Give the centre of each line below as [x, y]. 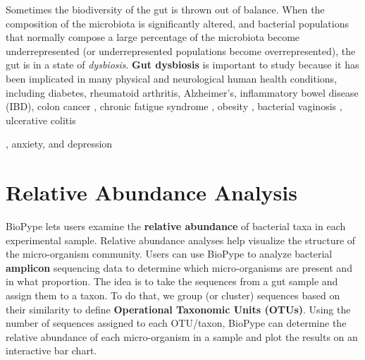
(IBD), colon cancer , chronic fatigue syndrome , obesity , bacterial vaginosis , [174, 106]
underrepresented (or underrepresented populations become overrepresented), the [181, 50]
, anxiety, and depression [59, 144]
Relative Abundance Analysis [151, 192]
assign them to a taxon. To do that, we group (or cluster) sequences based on [173, 295]
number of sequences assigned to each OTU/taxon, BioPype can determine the [176, 323]
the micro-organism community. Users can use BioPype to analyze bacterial [169, 254]
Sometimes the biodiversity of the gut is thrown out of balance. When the [165, 9]
